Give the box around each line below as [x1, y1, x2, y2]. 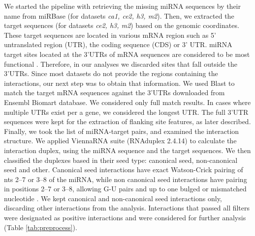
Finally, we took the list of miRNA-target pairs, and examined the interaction [4, 126, 239, 136]
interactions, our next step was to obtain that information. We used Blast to [4, 78, 235, 88]
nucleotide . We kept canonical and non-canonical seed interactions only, [4, 193, 222, 203]
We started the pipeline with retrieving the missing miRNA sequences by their [4, 1, 241, 11]
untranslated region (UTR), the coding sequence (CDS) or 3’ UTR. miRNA [4, 39, 232, 50]
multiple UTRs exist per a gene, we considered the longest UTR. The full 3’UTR [4, 106, 249, 117]
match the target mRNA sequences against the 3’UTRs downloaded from [4, 87, 225, 98]
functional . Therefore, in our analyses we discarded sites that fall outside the [4, 58, 237, 69]
